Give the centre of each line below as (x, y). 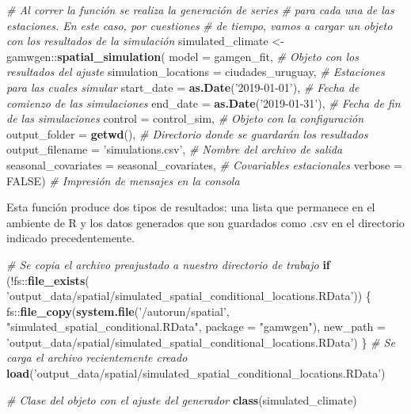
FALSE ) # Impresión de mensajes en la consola (123, 180)
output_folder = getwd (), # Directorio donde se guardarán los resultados (187, 133)
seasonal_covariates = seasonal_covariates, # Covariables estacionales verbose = (204, 164)
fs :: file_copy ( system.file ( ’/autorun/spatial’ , (118, 311)
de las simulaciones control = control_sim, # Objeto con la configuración (185, 118)
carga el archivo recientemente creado (97, 357)
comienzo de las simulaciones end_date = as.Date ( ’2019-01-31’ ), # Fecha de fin (204, 103)
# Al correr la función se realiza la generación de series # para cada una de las (200, 9)
